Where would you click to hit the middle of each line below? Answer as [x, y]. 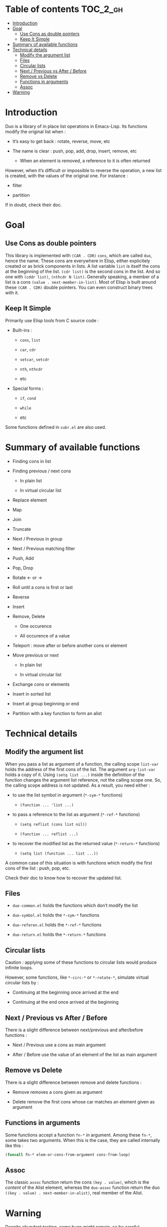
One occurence [36, 626]
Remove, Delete [29, 616]
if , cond [28, 398]
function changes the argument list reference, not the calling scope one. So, [83, 780]
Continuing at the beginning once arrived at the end [65, 992]
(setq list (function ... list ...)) [59, 853]
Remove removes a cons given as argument [57, 1092]
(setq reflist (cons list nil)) [53, 824]
